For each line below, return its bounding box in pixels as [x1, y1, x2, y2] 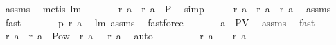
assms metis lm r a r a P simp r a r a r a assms [5, 1, 331, 15]
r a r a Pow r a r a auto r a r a [5, 28, 247, 43]
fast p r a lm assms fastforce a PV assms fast [5, 15, 315, 29]
